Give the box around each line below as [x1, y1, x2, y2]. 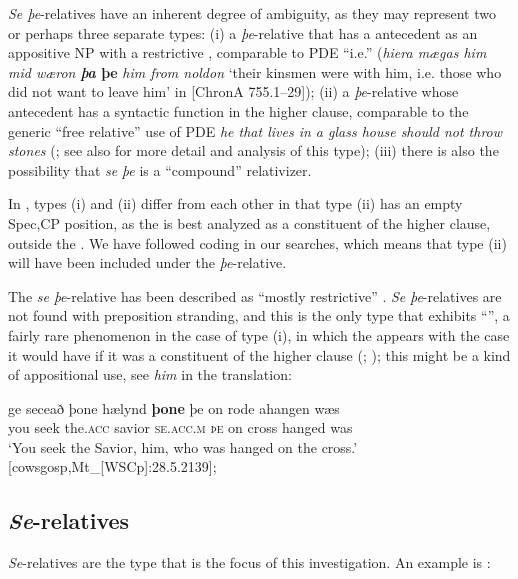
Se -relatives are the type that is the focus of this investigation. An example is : [8, 552, 491, 573]
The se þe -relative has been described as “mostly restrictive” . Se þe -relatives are [8, 285, 502, 306]
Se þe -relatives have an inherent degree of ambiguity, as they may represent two [8, 3, 496, 23]
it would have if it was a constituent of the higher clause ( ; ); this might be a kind [8, 344, 511, 365]
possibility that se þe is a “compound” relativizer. [8, 159, 312, 180]
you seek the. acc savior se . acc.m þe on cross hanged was [8, 417, 353, 438]
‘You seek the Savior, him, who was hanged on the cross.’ [8, 436, 358, 457]
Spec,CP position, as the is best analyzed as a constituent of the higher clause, [8, 212, 491, 233]
